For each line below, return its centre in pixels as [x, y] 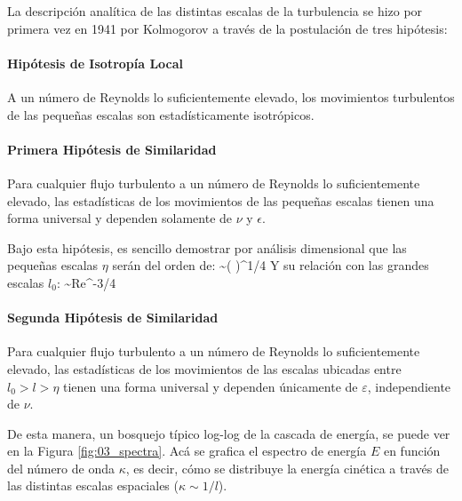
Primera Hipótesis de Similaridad [112, 149]
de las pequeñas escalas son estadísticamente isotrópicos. [161, 114]
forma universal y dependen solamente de [120, 218]
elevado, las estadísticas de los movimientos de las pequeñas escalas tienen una [221, 200]
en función [412, 451]
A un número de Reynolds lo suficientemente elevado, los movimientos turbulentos [231, 96]
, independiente [409, 386]
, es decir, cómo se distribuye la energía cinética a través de [287, 468]
